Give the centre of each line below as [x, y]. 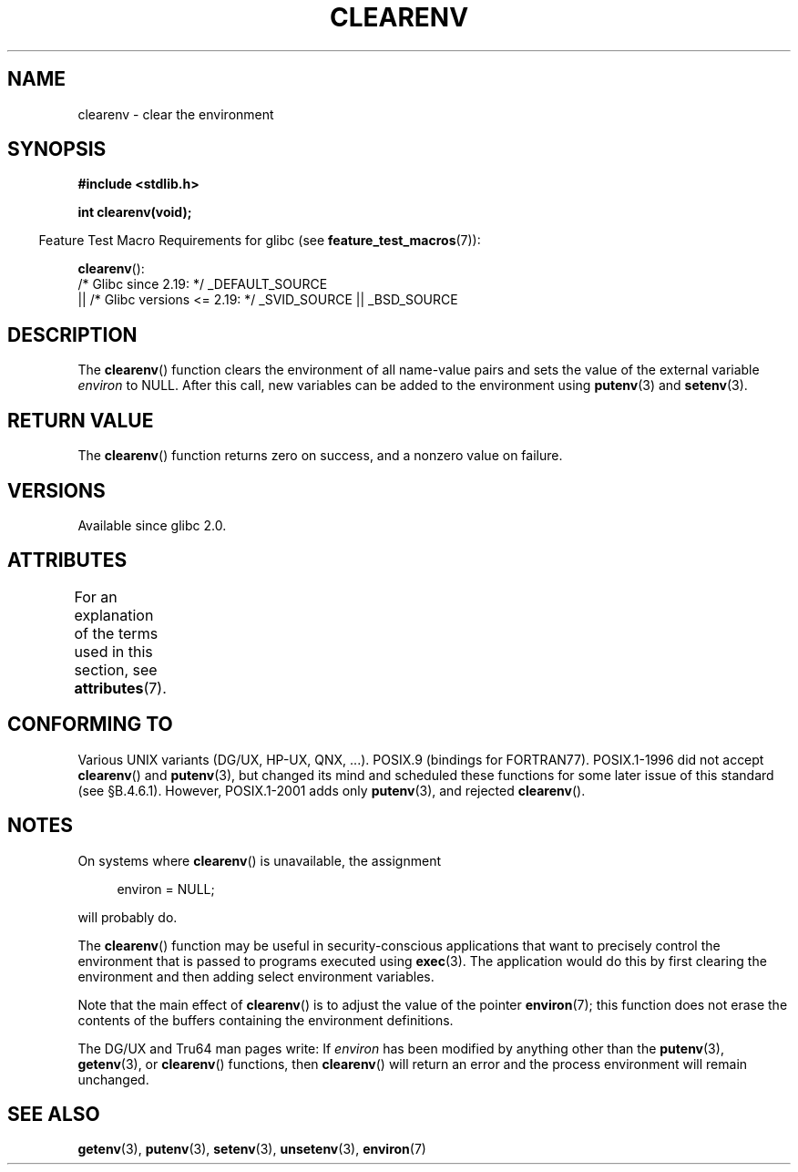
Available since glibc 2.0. [152, 525]
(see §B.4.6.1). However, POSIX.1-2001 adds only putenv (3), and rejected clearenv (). [332, 790]
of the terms [116, 633]
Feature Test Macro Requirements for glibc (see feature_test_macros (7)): [260, 241]
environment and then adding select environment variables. [256, 976]
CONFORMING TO [90, 725]
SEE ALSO [54, 1114]
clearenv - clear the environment [176, 114]
